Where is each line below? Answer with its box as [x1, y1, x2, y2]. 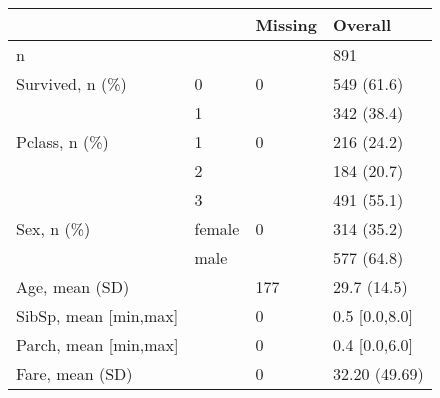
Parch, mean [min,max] [16, 333, 179, 356]
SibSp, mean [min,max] [16, 304, 179, 327]
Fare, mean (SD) [16, 362, 133, 385]
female [194, 217, 240, 240]
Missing [255, 13, 318, 36]
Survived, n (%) [16, 72, 127, 95]
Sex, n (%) [16, 217, 91, 240]
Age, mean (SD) [16, 275, 130, 298]
